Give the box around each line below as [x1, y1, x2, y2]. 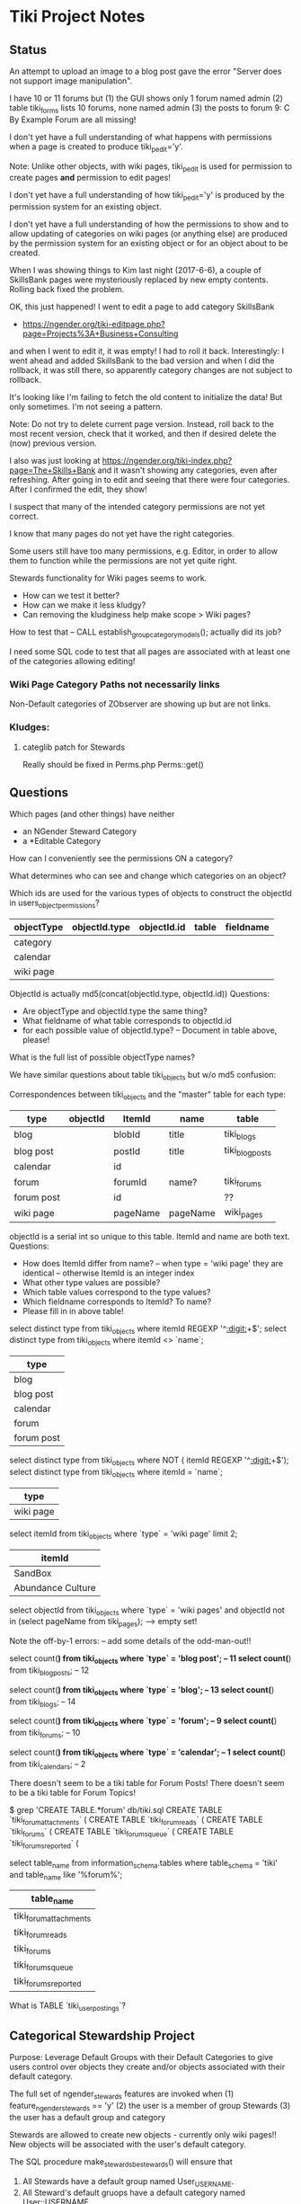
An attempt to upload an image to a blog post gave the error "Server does [9, 66, 282, 76]
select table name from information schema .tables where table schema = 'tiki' [9, 1857, 279, 1871]
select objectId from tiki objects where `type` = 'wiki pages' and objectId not [9, 1604, 285, 1617]
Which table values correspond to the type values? [22, 1286, 211, 1297]
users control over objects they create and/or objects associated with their [9, 2061, 286, 2073]
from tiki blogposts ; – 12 [9, 1665, 90, 1677]
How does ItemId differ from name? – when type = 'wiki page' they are [22, 1258, 284, 1268]
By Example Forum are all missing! [9, 114, 137, 125]
